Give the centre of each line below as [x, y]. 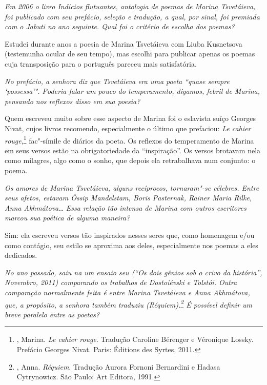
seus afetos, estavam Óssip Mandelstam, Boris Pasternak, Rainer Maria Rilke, [128, 198]
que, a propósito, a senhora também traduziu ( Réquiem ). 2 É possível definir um [129, 303]
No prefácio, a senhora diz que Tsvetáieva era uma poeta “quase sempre [117, 81]
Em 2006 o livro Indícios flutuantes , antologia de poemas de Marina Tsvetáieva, [130, 6]
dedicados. [21, 255]
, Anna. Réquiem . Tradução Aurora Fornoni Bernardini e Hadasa [118, 366]
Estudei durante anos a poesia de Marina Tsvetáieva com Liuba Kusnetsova [124, 43]
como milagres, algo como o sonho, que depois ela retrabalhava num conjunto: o [130, 160]
